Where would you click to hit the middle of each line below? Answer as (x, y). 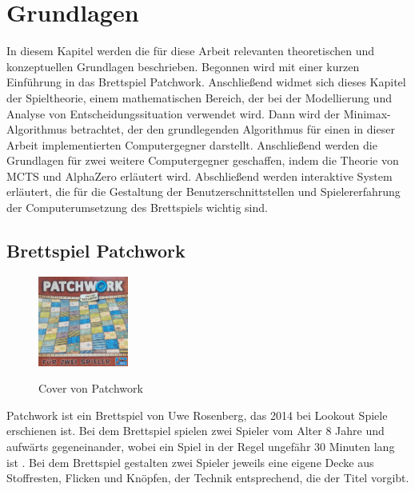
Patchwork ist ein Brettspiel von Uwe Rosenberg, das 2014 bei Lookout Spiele (197, 415)
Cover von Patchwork (91, 388)
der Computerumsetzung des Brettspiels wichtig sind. (137, 208)
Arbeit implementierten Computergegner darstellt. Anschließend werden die (192, 144)
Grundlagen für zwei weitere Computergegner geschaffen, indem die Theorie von (203, 160)
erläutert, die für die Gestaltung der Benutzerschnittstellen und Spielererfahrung (204, 192)
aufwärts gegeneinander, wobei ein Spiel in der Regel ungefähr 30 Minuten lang (201, 447)
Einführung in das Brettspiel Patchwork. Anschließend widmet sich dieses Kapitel (206, 82)
